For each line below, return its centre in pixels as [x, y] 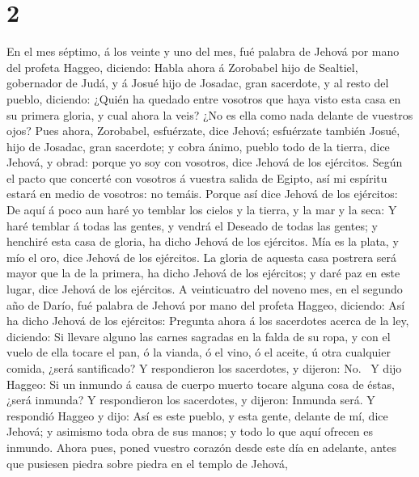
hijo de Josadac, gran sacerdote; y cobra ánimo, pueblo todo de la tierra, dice [198, 146]
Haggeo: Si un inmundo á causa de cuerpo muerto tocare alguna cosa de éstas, [201, 384]
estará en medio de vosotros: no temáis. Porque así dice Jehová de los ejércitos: [202, 194]
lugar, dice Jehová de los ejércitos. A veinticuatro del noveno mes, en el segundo [205, 289]
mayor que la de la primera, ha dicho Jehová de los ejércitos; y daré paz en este [203, 273]
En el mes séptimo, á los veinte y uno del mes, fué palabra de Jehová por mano [203, 51]
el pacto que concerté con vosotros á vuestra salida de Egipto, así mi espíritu [197, 177]
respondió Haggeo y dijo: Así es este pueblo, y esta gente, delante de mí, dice [197, 415]
